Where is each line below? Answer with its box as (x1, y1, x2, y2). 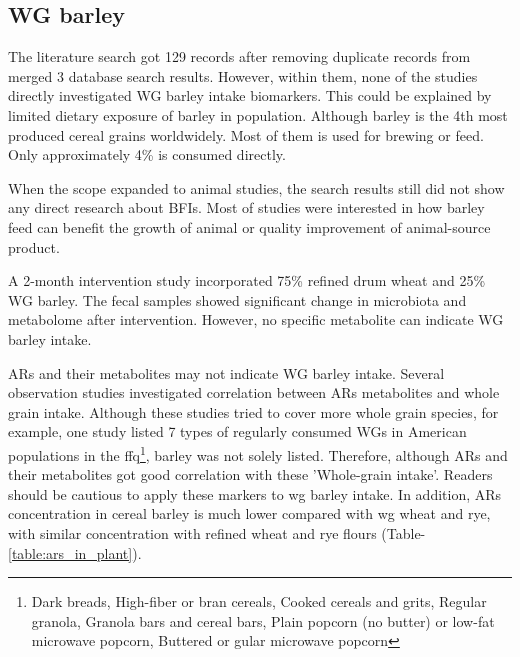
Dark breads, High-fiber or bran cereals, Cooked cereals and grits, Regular (31, 591, 487, 612)
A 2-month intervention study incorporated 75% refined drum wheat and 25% (8, 270, 486, 291)
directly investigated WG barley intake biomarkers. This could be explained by (8, 85, 492, 106)
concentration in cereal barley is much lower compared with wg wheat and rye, (8, 503, 491, 524)
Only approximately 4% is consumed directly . (8, 144, 286, 165)
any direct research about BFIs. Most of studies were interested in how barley (8, 197, 485, 218)
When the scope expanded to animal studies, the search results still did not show (8, 177, 505, 198)
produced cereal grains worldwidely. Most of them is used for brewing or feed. (8, 124, 484, 145)
